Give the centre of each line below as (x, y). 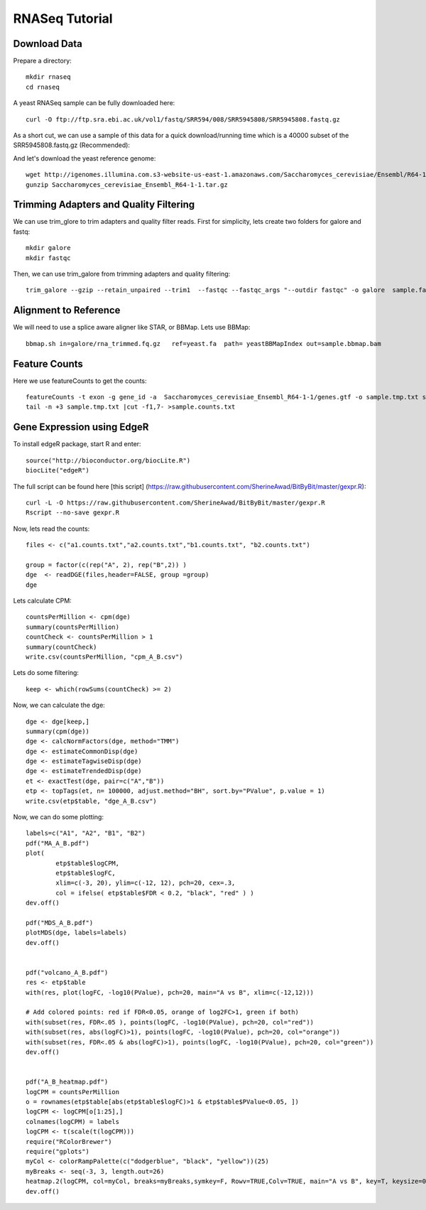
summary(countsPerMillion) (73, 627)
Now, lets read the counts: (51, 529)
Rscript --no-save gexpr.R (73, 513)
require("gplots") (58, 1151)
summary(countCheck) (61, 647)
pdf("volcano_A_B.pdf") (67, 972)
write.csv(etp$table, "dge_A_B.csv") (92, 801)
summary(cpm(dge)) (58, 731)
